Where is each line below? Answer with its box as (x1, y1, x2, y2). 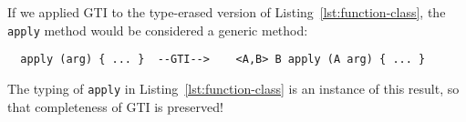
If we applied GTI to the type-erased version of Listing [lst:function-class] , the (7, 3, 446, 21)
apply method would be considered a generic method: (7, 20, 308, 39)
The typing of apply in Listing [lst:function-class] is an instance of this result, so (7, 78, 460, 97)
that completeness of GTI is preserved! (7, 97, 223, 116)
